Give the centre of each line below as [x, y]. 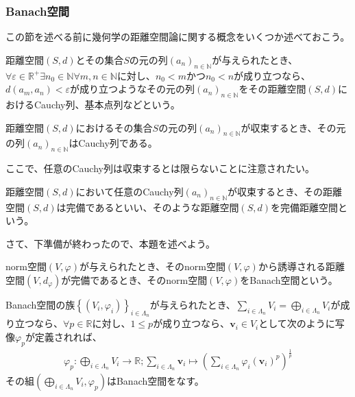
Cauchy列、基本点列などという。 [107, 104]
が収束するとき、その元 [293, 127]
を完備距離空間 [305, 207]
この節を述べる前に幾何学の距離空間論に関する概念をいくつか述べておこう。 [178, 37]
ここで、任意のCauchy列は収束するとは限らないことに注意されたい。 [160, 168]
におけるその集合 [114, 127]
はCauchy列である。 [113, 143]
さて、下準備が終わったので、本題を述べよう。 [110, 243]
